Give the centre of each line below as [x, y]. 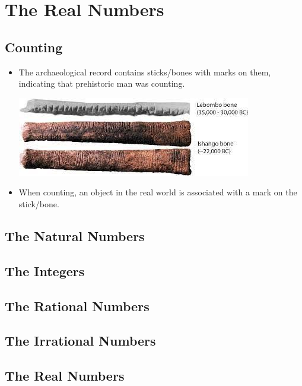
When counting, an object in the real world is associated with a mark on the [158, 192]
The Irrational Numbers [80, 341]
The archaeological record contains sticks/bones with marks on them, [145, 72]
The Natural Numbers [75, 235]
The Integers [45, 270]
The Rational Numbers [77, 306]
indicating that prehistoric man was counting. [102, 83]
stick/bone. [39, 203]
